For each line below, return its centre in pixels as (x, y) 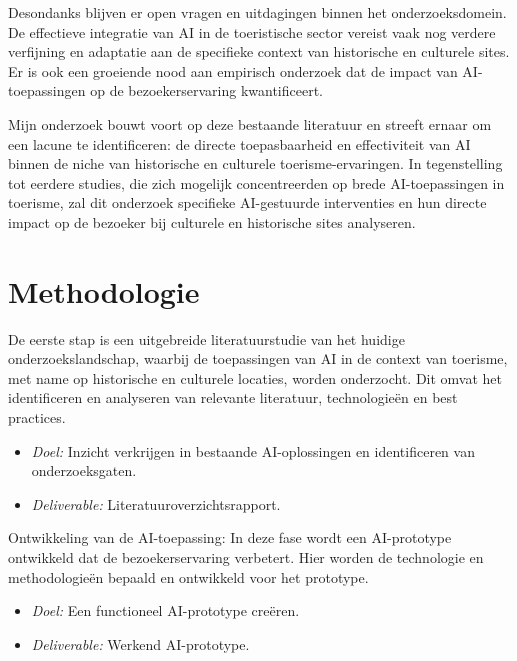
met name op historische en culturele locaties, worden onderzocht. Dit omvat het (255, 377)
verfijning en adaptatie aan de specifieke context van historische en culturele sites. (259, 51)
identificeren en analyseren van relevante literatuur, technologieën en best (233, 397)
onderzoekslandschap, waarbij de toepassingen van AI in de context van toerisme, (258, 358)
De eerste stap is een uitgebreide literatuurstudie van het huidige (206, 338)
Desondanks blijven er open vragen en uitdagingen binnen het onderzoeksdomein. (257, 12)
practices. (37, 417)
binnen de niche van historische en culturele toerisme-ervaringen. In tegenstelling (255, 163)
